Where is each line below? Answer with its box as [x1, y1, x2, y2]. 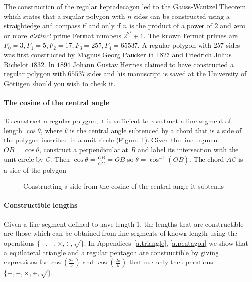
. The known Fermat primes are [143, 30, 238, 40]
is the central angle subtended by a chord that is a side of [70, 125, 242, 135]
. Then [50, 154, 70, 164]
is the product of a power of [129, 20, 212, 31]
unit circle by [4, 154, 43, 164]
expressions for [4, 257, 48, 267]
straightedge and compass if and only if [4, 20, 121, 31]
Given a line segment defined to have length [4, 218, 134, 229]
